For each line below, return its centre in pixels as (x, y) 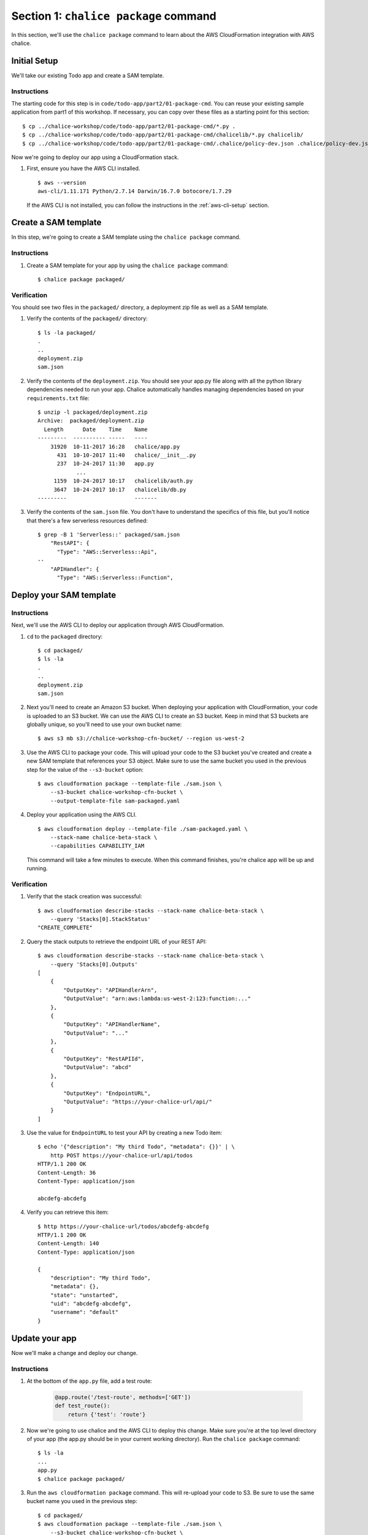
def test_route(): (82, 1406)
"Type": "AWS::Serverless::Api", (107, 552)
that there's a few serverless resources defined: (87, 520)
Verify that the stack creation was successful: (84, 896)
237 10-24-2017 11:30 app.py (105, 464)
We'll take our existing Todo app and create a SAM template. (88, 75)
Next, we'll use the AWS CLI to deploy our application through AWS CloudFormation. (118, 625)
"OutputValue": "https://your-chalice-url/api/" (138, 1102)
